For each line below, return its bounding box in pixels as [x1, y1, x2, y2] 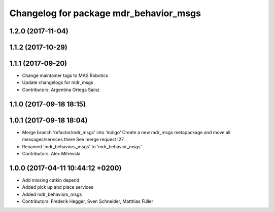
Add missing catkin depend [22, 177, 80, 183]
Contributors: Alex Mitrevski [22, 150, 81, 156]
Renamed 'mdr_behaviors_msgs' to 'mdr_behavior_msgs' [22, 143, 142, 149]
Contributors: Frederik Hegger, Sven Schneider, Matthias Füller [22, 198, 154, 204]
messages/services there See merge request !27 [22, 137, 124, 143]
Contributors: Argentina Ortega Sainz [22, 87, 100, 93]
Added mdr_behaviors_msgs [22, 191, 82, 197]
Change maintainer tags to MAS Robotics [22, 72, 109, 78]
